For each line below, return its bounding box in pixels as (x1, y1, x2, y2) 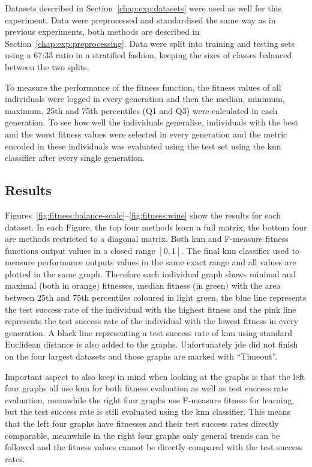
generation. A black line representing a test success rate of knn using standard (5, 326, 293, 339)
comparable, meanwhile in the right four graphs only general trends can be (5, 429, 280, 441)
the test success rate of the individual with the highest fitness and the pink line (5, 303, 296, 315)
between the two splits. (5, 60, 89, 73)
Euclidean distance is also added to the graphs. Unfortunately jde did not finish (5, 338, 298, 351)
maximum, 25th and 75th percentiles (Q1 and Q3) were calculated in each (5, 104, 278, 116)
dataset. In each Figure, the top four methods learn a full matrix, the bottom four (5, 220, 307, 233)
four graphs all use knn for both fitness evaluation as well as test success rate (5, 382, 289, 394)
